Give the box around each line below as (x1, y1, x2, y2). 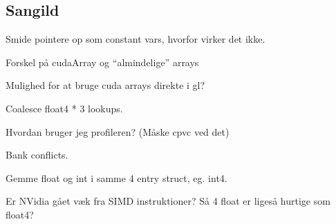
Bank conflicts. (6, 147, 68, 162)
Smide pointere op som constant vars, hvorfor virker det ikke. (6, 32, 265, 46)
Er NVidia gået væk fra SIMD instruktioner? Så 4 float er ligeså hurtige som (6, 194, 330, 208)
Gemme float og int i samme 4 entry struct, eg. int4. (6, 170, 227, 185)
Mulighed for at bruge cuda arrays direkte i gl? (6, 78, 205, 92)
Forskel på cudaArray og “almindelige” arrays (6, 54, 199, 69)
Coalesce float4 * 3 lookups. (6, 101, 123, 115)
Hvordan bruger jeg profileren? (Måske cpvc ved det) (6, 124, 230, 139)
